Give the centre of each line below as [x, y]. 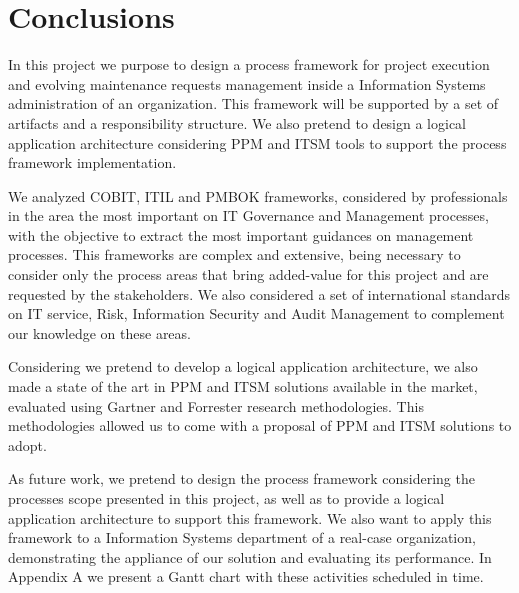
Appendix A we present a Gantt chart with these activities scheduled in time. [246, 576]
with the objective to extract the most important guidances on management [241, 234]
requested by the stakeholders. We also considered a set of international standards [259, 293]
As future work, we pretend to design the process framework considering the [241, 478]
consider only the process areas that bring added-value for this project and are [248, 274]
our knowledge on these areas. [99, 332]
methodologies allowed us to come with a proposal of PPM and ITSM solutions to [260, 425]
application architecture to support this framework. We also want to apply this [250, 517]
